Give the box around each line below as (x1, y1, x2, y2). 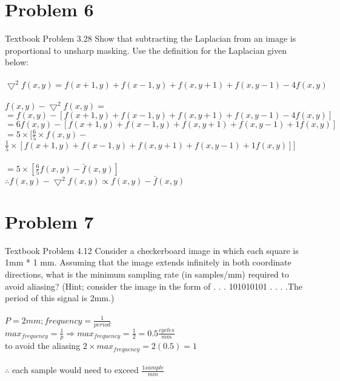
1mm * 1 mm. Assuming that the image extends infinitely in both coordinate (5, 256, 292, 269)
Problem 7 (5, 209, 94, 233)
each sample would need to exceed (12, 363, 139, 376)
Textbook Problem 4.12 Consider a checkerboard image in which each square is (5, 244, 299, 256)
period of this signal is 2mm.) (5, 291, 115, 304)
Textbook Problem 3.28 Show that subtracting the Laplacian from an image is (5, 32, 296, 45)
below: (5, 56, 28, 68)
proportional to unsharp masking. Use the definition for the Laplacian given (5, 44, 287, 56)
